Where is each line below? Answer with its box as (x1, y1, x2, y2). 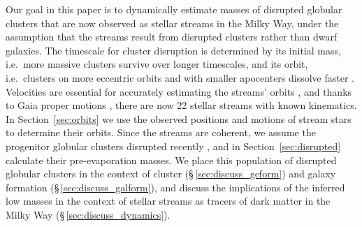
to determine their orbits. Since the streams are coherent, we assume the (6, 125, 316, 140)
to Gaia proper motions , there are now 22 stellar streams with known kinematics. (6, 98, 357, 112)
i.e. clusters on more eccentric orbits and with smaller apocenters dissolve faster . (6, 70, 355, 85)
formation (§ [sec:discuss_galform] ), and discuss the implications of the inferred (6, 180, 345, 194)
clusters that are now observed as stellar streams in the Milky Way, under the (6, 15, 339, 30)
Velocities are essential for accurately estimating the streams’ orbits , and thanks (6, 84, 352, 98)
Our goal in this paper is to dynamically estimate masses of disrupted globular (6, 2, 342, 16)
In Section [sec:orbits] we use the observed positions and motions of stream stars (6, 111, 352, 126)
